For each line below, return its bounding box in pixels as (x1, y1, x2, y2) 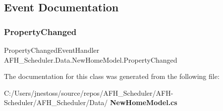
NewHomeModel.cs (110, 97, 177, 108)
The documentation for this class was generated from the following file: (4, 71, 220, 81)
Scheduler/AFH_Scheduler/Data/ (4, 97, 108, 108)
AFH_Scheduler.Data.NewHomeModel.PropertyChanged (4, 54, 177, 65)
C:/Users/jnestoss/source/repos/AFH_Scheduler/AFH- (4, 87, 173, 98)
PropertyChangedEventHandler (4, 45, 100, 55)
